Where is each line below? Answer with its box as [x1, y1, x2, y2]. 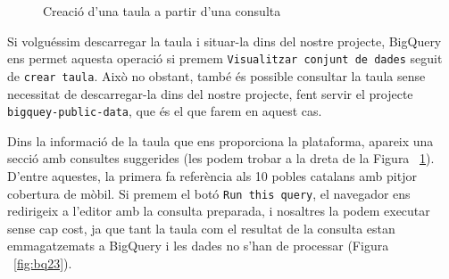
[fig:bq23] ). [13, 253, 72, 272]
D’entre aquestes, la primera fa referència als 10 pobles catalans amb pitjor [7, 166, 417, 185]
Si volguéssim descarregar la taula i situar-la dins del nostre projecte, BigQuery [7, 31, 442, 50]
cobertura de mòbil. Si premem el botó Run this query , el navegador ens [7, 184, 411, 202]
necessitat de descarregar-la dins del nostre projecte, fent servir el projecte [7, 84, 413, 103]
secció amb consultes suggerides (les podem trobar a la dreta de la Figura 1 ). [7, 149, 435, 168]
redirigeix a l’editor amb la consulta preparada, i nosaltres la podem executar [7, 201, 430, 220]
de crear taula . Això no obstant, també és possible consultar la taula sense [7, 66, 426, 85]
